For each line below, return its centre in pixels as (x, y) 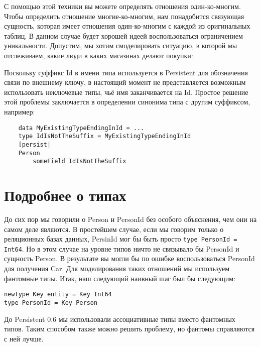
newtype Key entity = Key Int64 (58, 295)
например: (20, 111)
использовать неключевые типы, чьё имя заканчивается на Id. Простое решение (126, 92)
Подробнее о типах (65, 195)
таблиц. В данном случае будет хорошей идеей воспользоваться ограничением (123, 35)
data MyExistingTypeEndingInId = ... (81, 128)
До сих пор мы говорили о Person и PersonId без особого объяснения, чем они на (130, 219)
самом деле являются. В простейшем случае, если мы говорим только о (114, 229)
